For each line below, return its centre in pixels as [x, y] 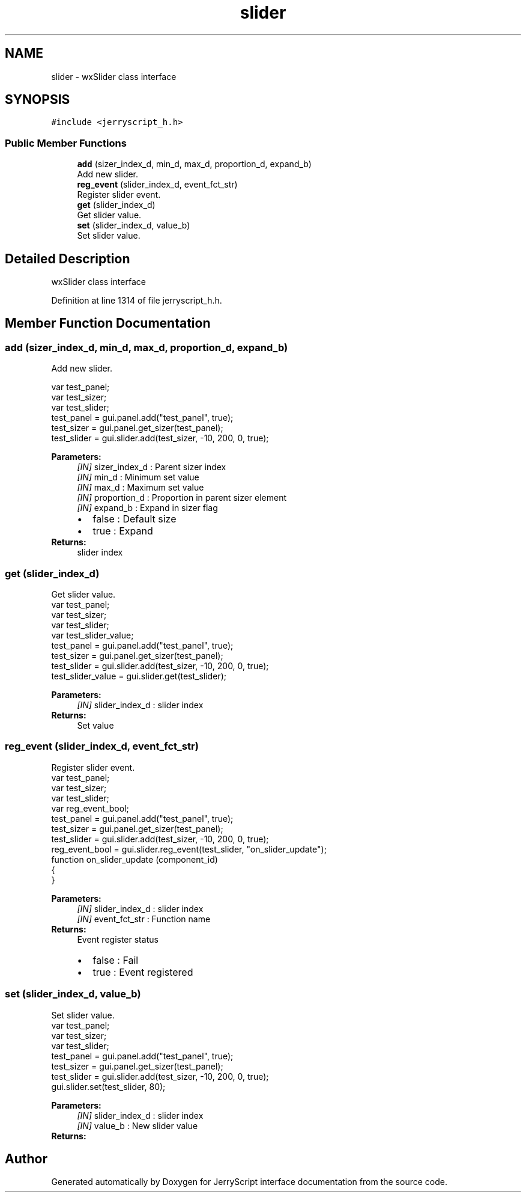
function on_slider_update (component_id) [135, 859]
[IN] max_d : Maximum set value [141, 488]
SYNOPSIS [38, 100]
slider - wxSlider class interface [114, 76]
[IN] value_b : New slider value [138, 1125]
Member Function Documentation [108, 323]
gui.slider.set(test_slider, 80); [108, 1086]
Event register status [118, 939]
